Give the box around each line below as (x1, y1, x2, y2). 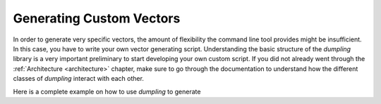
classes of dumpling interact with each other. (13, 74, 145, 83)
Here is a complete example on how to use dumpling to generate (13, 87, 201, 96)
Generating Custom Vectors (13, 11, 181, 26)
